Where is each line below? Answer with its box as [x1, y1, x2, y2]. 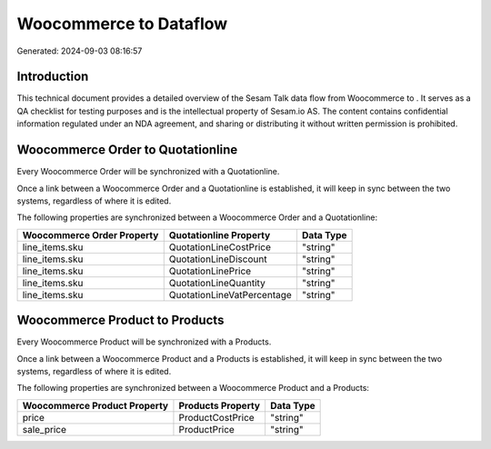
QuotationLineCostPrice [168, 241, 272, 254]
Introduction [16, 69, 89, 85]
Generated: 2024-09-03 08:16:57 [16, 45, 143, 56]
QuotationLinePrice [168, 264, 252, 277]
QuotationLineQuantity [168, 276, 266, 289]
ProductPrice [178, 423, 235, 435]
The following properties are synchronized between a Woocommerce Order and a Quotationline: [16, 212, 377, 223]
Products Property [178, 399, 261, 412]
